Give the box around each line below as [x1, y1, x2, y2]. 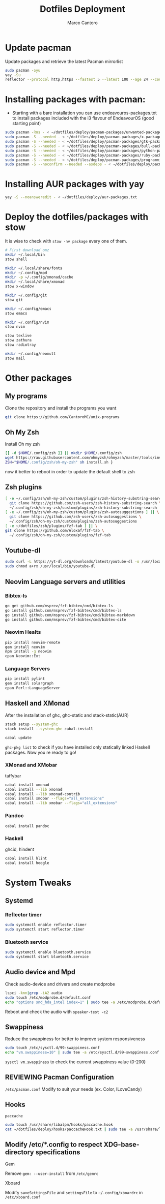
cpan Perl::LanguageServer [5, 685, 60, 691]
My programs [5, 392, 48, 401]
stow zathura [5, 338, 32, 343]
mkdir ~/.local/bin [5, 252, 45, 257]
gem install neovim [5, 645, 45, 649]
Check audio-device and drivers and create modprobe [5, 981, 115, 987]
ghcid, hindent [5, 846, 34, 852]
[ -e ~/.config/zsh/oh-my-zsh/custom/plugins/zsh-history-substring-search [5, 496, 164, 501]
